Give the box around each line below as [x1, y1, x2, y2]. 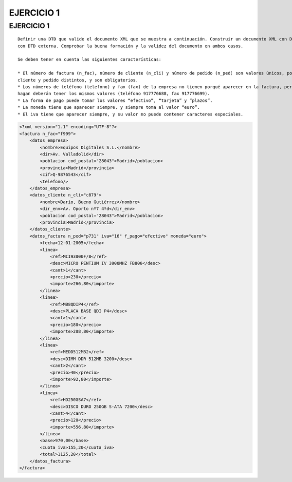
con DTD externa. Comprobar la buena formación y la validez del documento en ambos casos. [18, 43, 243, 49]
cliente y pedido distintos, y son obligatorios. [18, 77, 139, 83]
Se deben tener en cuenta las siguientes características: [18, 57, 162, 62]
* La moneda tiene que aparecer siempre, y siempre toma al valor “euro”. [18, 105, 200, 110]
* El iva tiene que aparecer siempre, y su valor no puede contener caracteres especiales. [18, 111, 243, 117]
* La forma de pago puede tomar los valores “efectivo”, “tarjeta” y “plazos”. [18, 97, 213, 103]
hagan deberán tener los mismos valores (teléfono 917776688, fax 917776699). [18, 91, 210, 96]
